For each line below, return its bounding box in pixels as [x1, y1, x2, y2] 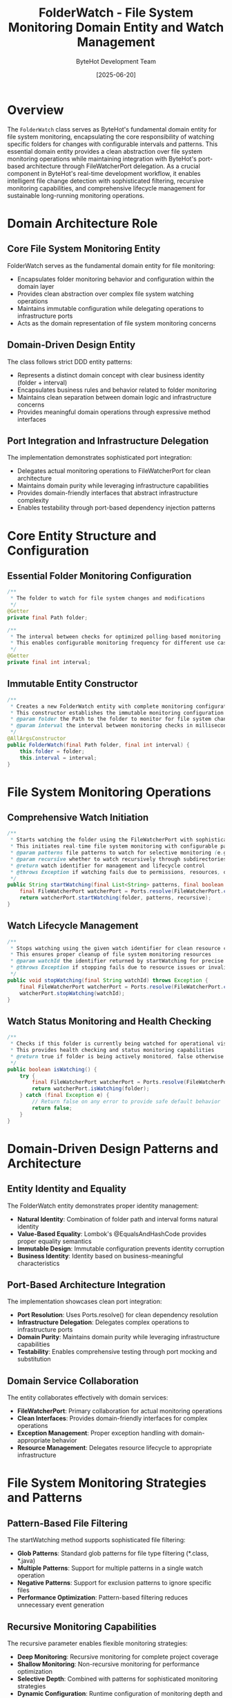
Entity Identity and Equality [7, 1183, 126, 1195]
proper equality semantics [17, 1237, 92, 1245]
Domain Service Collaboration [7, 1375, 139, 1386]
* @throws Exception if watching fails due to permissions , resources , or [10, 868, 230, 875]
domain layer [17, 282, 55, 290]
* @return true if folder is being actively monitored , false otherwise [10, 1053, 224, 1060]
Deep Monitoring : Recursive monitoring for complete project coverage [17, 1652, 219, 1661]
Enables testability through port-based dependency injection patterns [17, 503, 215, 512]
